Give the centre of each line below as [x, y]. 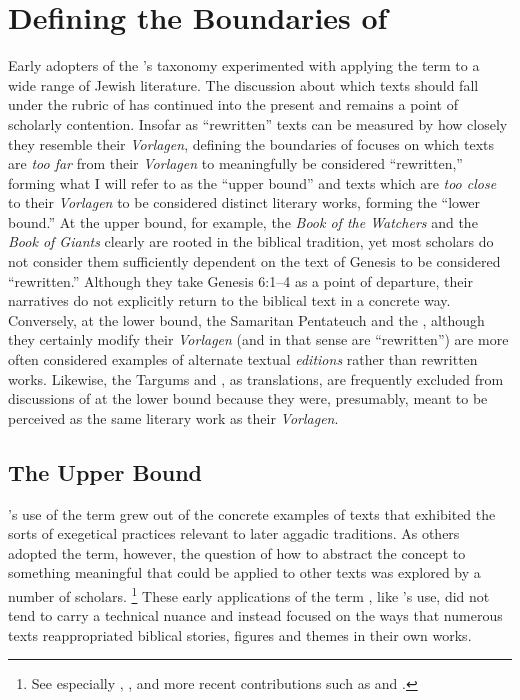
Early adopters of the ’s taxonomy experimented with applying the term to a [244, 65]
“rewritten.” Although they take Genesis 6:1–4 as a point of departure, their [240, 280]
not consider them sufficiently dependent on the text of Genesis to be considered [254, 261]
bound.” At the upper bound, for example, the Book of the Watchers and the [243, 221]
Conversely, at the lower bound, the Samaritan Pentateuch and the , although [246, 319]
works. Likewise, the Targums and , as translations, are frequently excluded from [256, 378]
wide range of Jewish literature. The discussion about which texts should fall [243, 84]
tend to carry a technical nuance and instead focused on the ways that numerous [255, 615]
